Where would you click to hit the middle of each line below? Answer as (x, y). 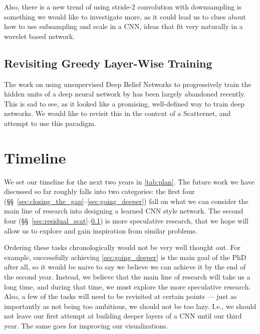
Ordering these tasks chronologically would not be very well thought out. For (122, 247)
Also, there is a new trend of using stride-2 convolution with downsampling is (123, 6)
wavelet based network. (40, 36)
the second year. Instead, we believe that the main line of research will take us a (127, 277)
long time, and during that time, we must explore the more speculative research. (127, 286)
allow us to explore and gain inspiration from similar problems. (101, 230)
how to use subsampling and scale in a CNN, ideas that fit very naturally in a (123, 26)
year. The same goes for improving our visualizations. (86, 325)
